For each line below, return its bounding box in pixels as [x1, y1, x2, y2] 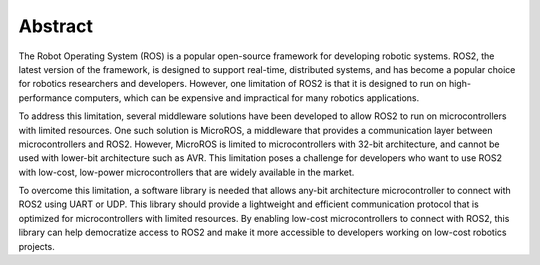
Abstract [18, 15, 94, 37]
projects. [18, 240, 55, 252]
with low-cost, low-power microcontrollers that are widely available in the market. [18, 166, 355, 178]
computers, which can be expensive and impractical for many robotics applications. [74, 91, 420, 104]
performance [18, 91, 73, 104]
